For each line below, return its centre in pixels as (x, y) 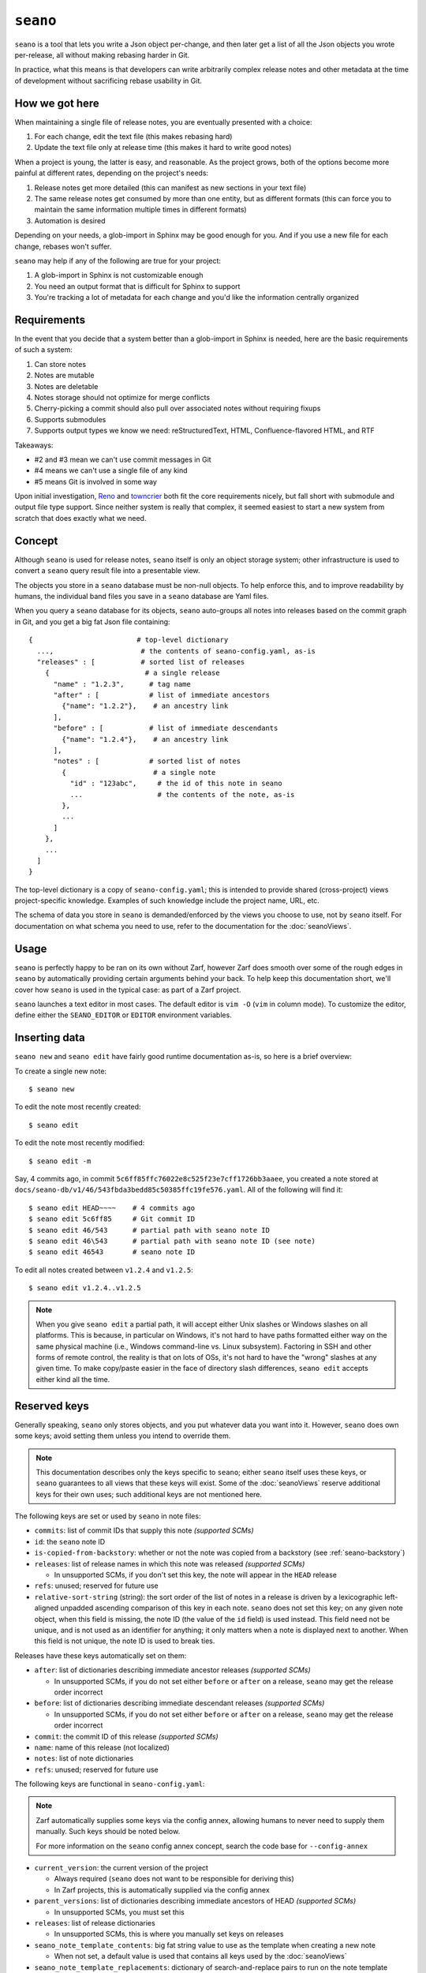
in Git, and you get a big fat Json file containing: (92, 621)
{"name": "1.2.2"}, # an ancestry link (145, 706)
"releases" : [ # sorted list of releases (141, 662)
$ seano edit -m (60, 1161)
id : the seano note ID (70, 1541)
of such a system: (43, 350)
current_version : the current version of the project (121, 1868)
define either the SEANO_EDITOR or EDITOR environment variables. (123, 1015)
